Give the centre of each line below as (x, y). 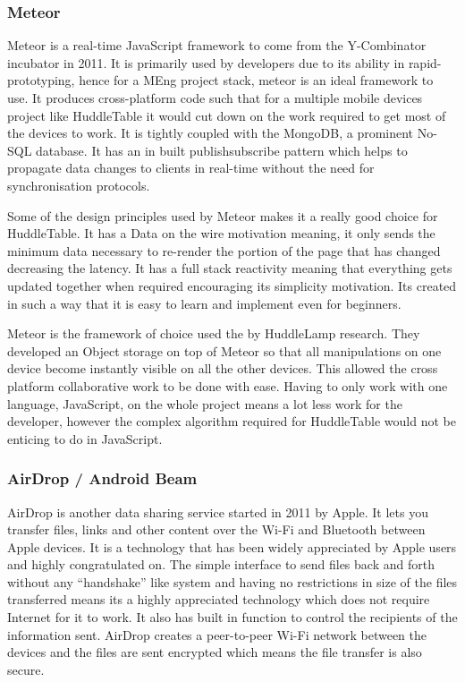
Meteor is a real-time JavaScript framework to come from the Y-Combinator (217, 45)
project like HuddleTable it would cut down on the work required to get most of (227, 115)
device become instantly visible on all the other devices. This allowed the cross (223, 368)
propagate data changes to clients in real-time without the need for (191, 168)
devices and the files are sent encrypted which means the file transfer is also (215, 652)
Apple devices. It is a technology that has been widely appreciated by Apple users (232, 546)
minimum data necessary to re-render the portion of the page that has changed (224, 250)
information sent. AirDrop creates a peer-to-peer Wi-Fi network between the (217, 634)
